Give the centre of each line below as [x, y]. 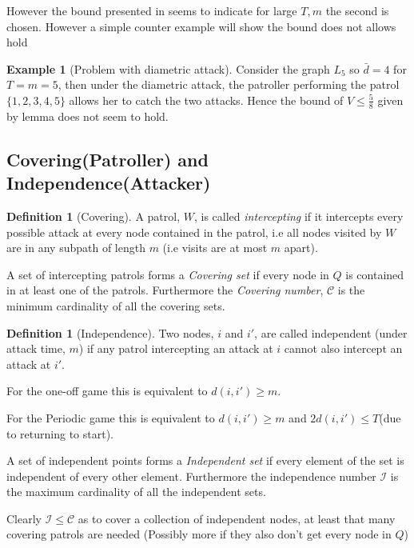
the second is [357, 10]
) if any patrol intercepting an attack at [176, 348]
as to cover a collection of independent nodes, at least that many [237, 518]
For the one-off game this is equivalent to [107, 391]
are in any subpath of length [76, 248]
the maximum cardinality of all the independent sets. [136, 492]
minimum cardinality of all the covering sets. [116, 305]
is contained [375, 274]
